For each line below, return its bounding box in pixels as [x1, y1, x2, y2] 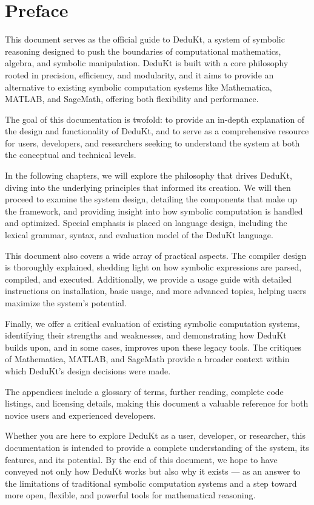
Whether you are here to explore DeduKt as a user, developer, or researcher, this [5, 429, 306, 442]
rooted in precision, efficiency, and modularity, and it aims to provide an [5, 68, 274, 81]
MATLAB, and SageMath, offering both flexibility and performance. [5, 92, 259, 105]
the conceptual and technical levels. [5, 148, 136, 161]
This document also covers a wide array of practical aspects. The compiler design [5, 249, 307, 261]
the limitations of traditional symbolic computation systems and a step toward [5, 476, 297, 489]
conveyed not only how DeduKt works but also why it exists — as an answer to [5, 465, 301, 478]
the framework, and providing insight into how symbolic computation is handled [5, 204, 303, 217]
